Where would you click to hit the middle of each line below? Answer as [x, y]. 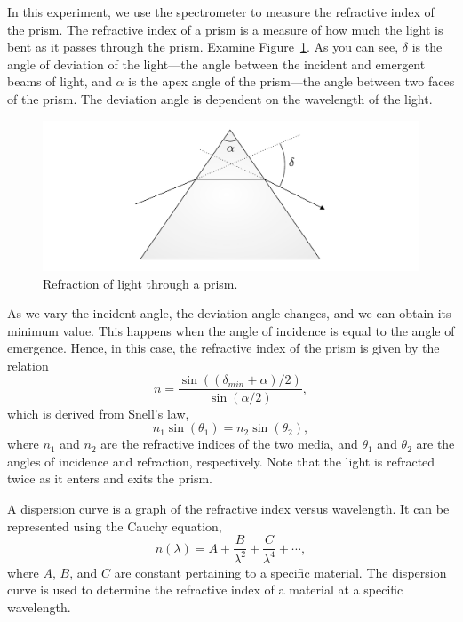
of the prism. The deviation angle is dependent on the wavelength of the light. [220, 98]
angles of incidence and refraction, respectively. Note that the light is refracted [221, 461]
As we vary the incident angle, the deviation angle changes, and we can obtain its [229, 313]
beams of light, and [60, 81]
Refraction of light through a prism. [140, 283]
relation [28, 365]
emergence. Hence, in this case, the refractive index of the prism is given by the [224, 348]
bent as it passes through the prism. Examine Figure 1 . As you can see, [203, 47]
